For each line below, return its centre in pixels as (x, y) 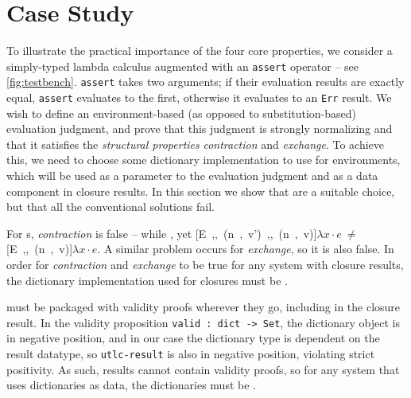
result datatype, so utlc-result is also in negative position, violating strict (191, 354)
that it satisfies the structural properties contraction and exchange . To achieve (196, 144)
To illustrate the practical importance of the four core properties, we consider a (200, 51)
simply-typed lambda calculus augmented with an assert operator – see (183, 66)
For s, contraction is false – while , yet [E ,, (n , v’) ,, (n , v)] (162, 233)
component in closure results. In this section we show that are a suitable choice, (201, 191)
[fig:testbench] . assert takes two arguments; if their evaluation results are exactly (205, 82)
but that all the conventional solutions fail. (111, 207)
